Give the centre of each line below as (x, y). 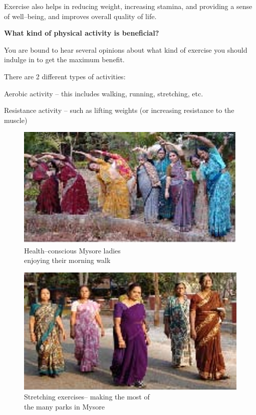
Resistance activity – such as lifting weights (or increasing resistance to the (119, 110)
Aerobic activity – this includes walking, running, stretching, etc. (104, 93)
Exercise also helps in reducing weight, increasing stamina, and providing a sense (128, 6)
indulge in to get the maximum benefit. (64, 59)
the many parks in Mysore (64, 406)
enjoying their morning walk (67, 260)
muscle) (16, 120)
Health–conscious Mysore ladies (72, 250)
